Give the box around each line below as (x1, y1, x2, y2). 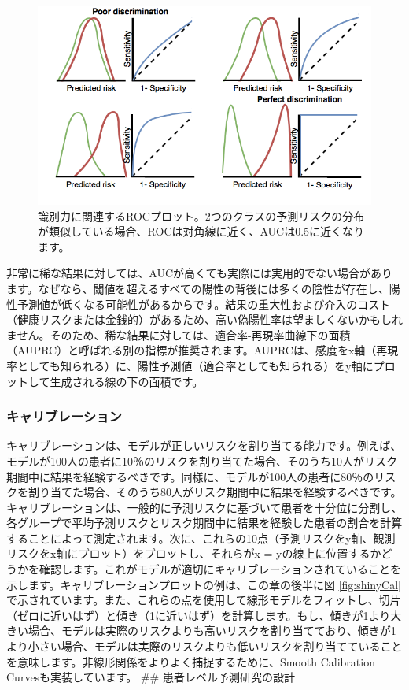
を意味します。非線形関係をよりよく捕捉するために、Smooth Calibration (6, 653, 375, 670)
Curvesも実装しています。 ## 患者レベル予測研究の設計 (6, 669, 295, 685)
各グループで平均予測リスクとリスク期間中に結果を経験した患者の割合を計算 (6, 514, 403, 531)
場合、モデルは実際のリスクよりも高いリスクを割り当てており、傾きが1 (28, 622, 396, 639)
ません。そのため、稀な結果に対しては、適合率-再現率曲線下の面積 (6, 326, 351, 343)
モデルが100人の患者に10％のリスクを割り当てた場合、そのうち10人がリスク (6, 452, 397, 469)
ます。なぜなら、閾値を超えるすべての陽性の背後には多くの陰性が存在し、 (6, 280, 389, 296)
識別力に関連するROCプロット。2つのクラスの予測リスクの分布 (38, 207, 365, 224)
